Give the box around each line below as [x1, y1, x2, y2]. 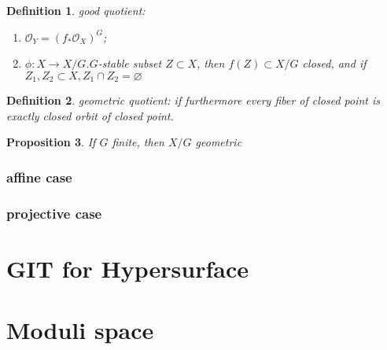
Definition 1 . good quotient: [6, 2, 146, 18]
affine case [6, 167, 72, 186]
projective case [6, 203, 102, 223]
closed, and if [302, 55, 367, 72]
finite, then [112, 134, 164, 150]
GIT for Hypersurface [6, 252, 249, 284]
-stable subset [98, 55, 162, 72]
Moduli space [6, 314, 154, 346]
